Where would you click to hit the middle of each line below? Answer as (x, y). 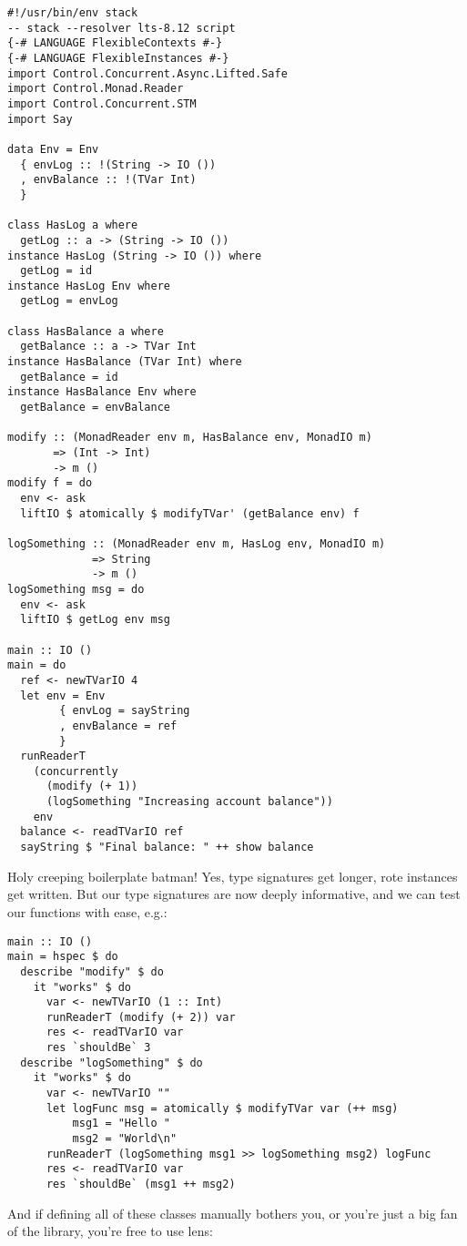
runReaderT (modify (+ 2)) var (141, 1017)
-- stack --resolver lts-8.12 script (122, 28)
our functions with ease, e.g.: (87, 911)
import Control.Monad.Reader (96, 89)
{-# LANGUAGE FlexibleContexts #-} (115, 43)
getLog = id (56, 271)
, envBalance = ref (118, 725)
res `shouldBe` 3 (98, 1048)
